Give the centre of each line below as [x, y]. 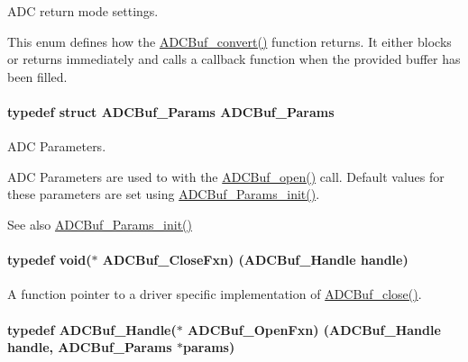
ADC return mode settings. [83, 11]
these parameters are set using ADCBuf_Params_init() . [164, 194]
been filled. [37, 76]
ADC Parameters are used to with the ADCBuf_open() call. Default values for [226, 176]
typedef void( [50, 260]
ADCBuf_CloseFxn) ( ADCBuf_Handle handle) [255, 260]
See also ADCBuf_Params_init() [100, 224]
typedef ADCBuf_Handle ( [92, 329]
